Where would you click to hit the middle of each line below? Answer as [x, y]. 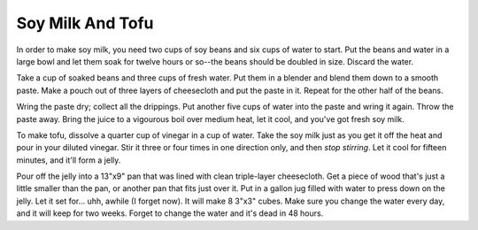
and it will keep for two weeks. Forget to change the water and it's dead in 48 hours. [170, 213]
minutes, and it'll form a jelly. [69, 160]
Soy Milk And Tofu [85, 23]
